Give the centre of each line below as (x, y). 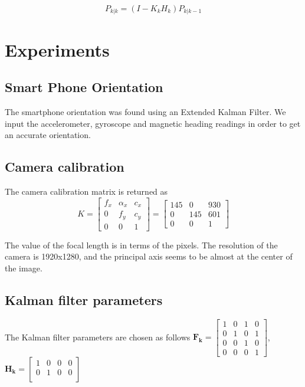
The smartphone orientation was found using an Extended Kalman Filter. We (145, 112)
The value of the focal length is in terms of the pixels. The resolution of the (141, 245)
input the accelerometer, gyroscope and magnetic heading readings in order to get (153, 123)
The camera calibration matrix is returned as (86, 191)
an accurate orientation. (48, 135)
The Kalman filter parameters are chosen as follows (98, 337)
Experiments (57, 49)
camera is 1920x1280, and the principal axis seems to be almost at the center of (149, 256)
